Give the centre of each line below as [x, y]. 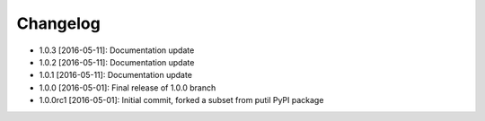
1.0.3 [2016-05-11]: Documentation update [117, 50]
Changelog [58, 23]
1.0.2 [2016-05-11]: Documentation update [117, 62]
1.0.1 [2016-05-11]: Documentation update [116, 75]
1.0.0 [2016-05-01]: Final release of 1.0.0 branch [128, 87]
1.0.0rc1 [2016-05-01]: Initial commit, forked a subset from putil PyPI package [181, 100]
